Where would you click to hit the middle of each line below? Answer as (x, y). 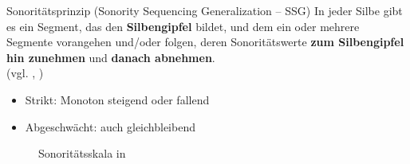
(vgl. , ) (25, 73)
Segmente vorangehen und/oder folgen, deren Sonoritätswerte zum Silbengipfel (205, 42)
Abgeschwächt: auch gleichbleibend (110, 126)
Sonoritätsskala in (82, 153)
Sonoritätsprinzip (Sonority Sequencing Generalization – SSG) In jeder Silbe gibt (205, 10)
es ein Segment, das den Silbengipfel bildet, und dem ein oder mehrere (183, 26)
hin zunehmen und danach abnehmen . (111, 57)
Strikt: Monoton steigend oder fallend (117, 99)
